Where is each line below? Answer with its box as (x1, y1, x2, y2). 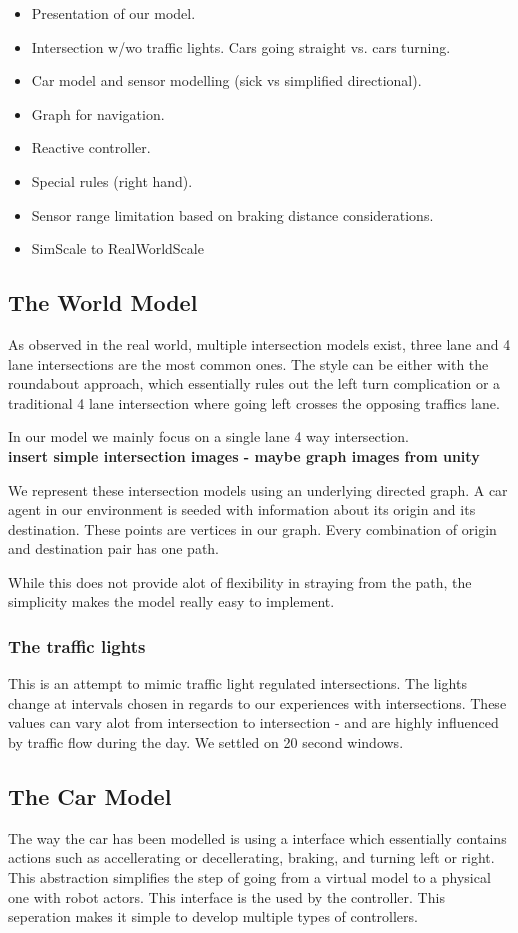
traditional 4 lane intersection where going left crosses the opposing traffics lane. (8, 392, 500, 413)
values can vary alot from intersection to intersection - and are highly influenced (8, 712, 499, 733)
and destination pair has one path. (8, 538, 220, 559)
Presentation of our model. (31, 3, 196, 23)
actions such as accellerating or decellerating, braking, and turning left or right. (8, 847, 495, 868)
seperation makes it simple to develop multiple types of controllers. (8, 906, 418, 927)
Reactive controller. (31, 137, 151, 158)
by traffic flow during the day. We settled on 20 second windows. (8, 732, 404, 753)
